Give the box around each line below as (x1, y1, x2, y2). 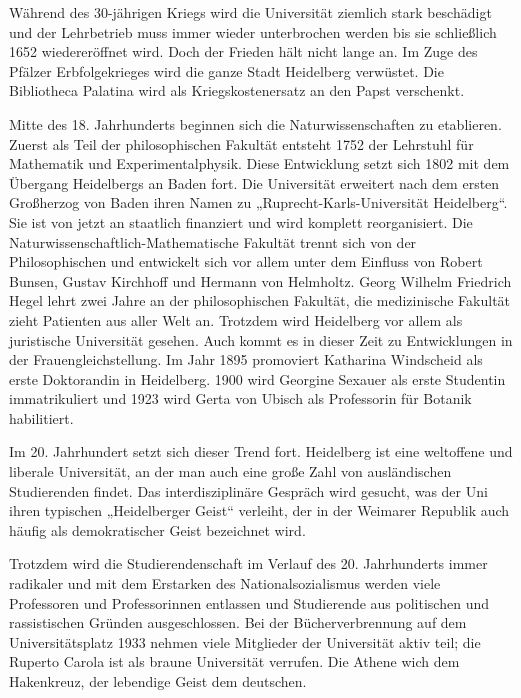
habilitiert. (9, 407, 74, 428)
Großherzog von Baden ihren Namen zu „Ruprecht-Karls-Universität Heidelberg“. (9, 192, 508, 213)
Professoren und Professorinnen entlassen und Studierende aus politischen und (9, 592, 489, 613)
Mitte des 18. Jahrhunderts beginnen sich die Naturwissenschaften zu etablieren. (9, 113, 502, 134)
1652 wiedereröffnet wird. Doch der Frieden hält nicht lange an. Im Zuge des (9, 41, 478, 62)
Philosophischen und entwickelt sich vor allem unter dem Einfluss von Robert (9, 251, 483, 272)
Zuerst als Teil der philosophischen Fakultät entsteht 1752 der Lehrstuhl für (9, 133, 474, 154)
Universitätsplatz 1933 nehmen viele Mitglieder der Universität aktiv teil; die (9, 631, 481, 652)
